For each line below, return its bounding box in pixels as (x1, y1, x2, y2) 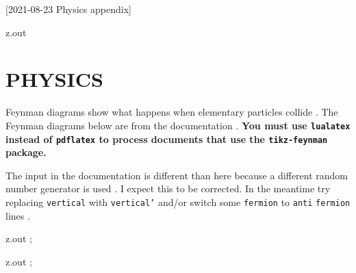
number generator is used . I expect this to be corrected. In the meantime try (5, 181, 331, 196)
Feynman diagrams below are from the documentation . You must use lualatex (5, 118, 351, 132)
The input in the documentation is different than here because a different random (5, 168, 348, 182)
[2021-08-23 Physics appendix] (5, 2, 131, 16)
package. (5, 145, 47, 159)
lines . (5, 208, 30, 222)
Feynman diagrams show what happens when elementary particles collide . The (5, 105, 338, 119)
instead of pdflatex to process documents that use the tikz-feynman (5, 131, 328, 146)
